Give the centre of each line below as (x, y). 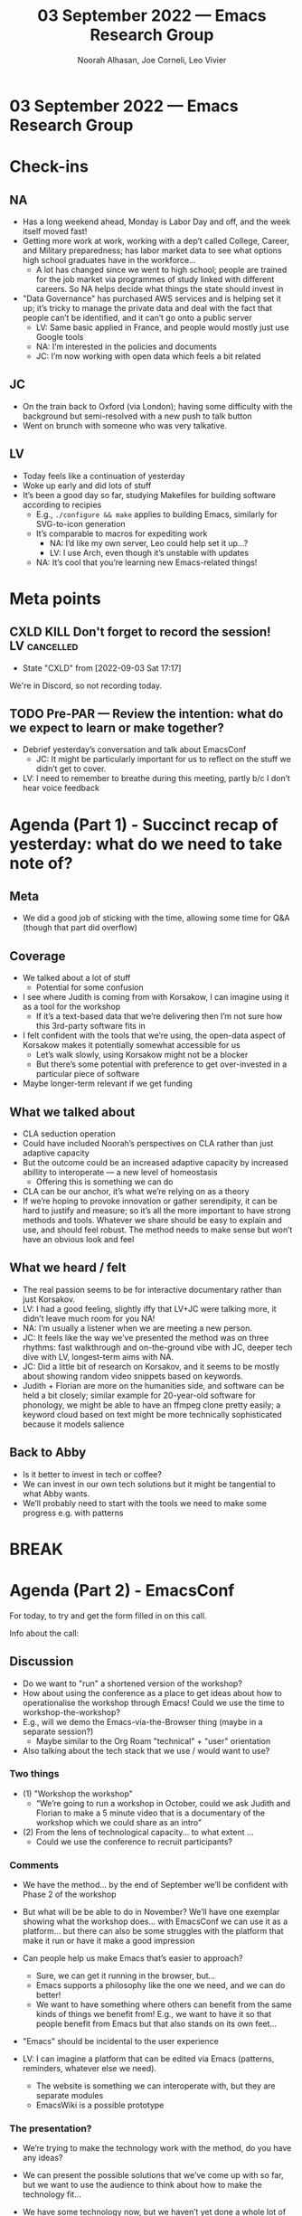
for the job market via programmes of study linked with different (155, 279)
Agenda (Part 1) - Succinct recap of (144, 825)
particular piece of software (88, 1074)
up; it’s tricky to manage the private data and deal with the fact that (147, 307)
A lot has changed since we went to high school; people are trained (161, 269)
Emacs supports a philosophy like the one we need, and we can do (160, 1985)
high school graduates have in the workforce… (109, 259)
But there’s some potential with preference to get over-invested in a (161, 1064)
